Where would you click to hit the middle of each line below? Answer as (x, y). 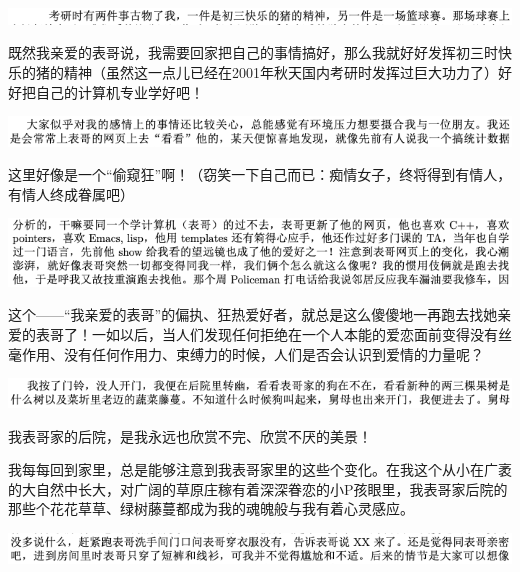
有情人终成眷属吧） (71, 193)
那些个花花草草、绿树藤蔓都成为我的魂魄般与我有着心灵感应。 (211, 508)
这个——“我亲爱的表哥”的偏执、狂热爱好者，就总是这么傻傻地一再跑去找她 (253, 314)
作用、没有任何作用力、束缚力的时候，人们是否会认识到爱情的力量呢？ (252, 353)
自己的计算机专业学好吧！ (119, 91)
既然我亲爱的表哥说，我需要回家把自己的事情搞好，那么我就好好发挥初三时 (253, 52)
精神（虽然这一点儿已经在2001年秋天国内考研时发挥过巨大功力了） (280, 71)
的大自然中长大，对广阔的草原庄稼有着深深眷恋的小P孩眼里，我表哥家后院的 (258, 488)
